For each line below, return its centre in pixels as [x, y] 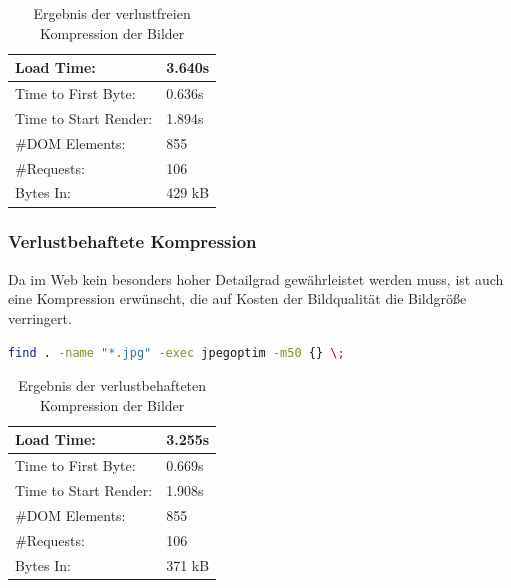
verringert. [40, 317]
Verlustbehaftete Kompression [132, 241]
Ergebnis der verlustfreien [112, 13]
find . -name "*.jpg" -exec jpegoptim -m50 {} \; [176, 352]
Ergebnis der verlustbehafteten [112, 385]
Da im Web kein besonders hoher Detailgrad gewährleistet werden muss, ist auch [256, 278]
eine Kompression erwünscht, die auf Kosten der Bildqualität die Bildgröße [237, 298]
